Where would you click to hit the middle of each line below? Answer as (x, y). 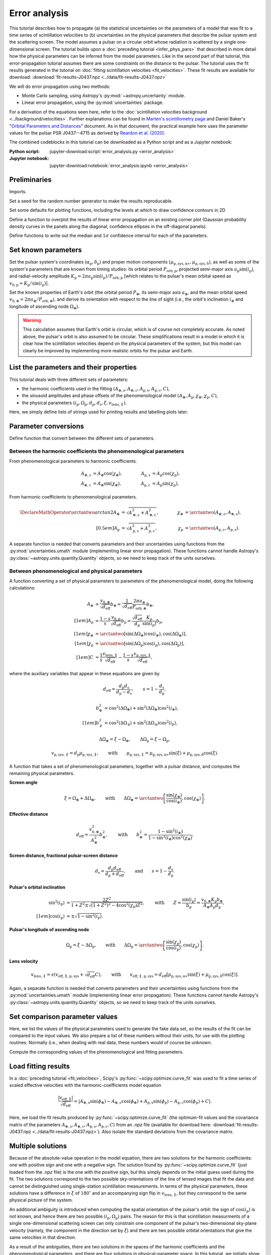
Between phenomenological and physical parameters (76, 571)
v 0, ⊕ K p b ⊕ (212, 900)
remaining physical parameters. (42, 774)
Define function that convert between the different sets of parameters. (82, 438)
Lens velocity (24, 961)
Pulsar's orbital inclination (37, 887)
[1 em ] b (91, 723)
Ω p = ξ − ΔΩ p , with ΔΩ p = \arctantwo (114, 946)
